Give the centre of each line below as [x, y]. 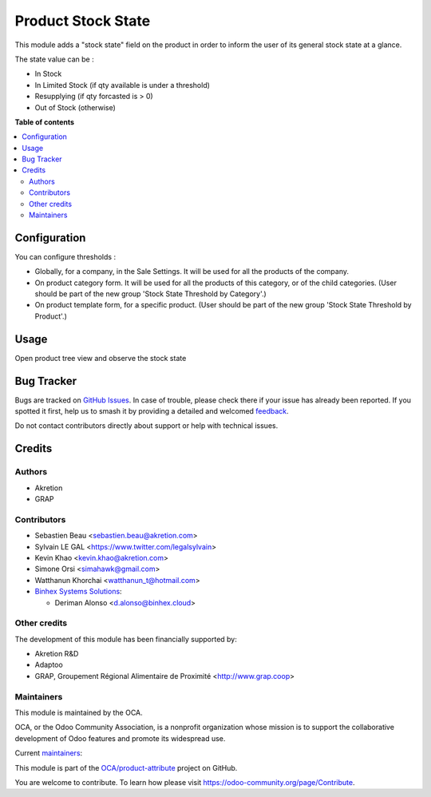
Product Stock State [83, 21]
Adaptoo [49, 665]
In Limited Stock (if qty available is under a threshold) [123, 85]
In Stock [48, 74]
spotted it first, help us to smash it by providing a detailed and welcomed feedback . [152, 411]
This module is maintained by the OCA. [79, 712]
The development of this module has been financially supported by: [126, 639]
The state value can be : [55, 59]
